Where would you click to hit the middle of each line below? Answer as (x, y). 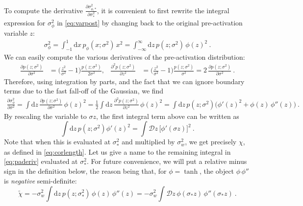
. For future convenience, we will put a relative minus (167, 161)
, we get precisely (211, 142)
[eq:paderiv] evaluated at (41, 161)
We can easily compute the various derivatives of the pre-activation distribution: (125, 57)
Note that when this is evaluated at (57, 142)
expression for (25, 22)
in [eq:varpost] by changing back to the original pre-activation (150, 22)
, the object (217, 171)
